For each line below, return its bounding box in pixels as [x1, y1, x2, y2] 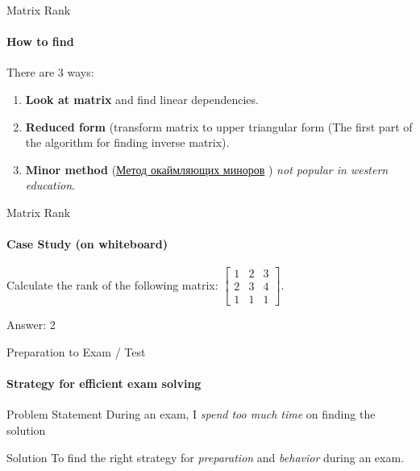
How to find [6, 33, 74, 50]
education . [25, 177, 75, 194]
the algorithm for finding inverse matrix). [25, 134, 230, 151]
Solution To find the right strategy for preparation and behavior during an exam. [6, 448, 405, 465]
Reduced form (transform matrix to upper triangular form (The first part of [25, 118, 413, 135]
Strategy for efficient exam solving [6, 375, 202, 392]
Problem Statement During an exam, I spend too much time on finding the [6, 406, 376, 423]
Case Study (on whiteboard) [6, 235, 168, 252]
